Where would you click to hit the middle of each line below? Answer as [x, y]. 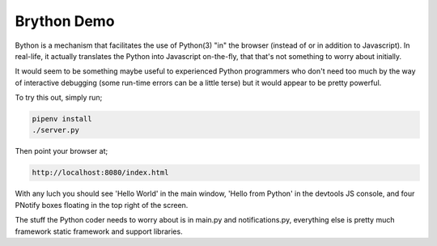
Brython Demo [65, 21]
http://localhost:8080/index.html [100, 173]
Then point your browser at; [62, 151]
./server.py [56, 130]
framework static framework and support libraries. [99, 231]
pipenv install [62, 119]
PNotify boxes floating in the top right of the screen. [102, 205]
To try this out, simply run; [59, 98]
